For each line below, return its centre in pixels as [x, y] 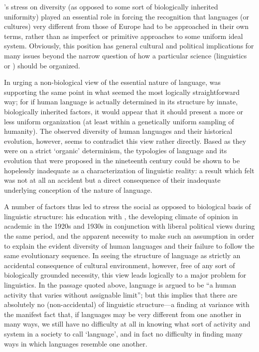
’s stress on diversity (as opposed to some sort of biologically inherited [111, 6]
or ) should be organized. [42, 65]
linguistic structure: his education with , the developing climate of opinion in [121, 216]
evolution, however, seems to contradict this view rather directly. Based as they [125, 141]
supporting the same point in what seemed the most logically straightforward [122, 92]
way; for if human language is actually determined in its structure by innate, [121, 102]
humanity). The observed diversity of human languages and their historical [118, 131]
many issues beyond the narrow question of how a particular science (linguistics [126, 55]
